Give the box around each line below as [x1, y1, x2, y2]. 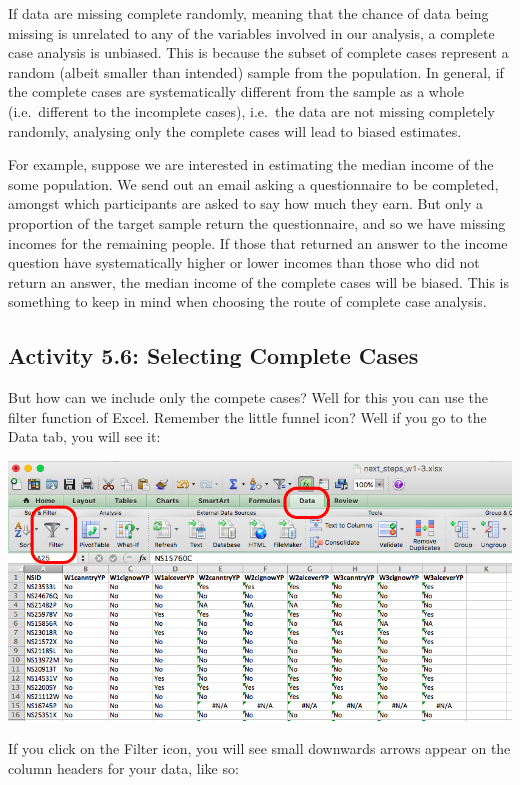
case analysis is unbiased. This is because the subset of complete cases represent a [8, 42, 509, 63]
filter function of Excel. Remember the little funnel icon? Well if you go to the [8, 406, 487, 427]
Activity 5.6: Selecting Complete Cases [8, 340, 419, 371]
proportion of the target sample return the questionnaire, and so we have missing [8, 212, 506, 233]
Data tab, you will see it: [8, 426, 161, 447]
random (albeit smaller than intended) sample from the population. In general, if [8, 61, 504, 82]
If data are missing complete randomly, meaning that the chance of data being [8, 3, 489, 23]
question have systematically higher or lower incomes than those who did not [8, 252, 480, 273]
